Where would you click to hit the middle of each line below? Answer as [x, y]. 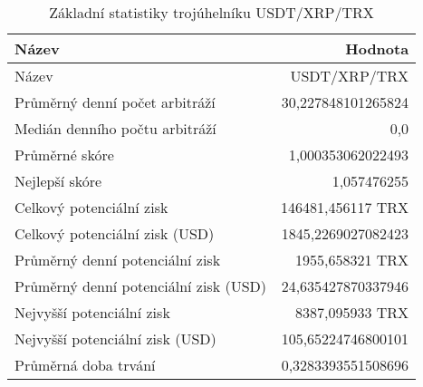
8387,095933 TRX [352, 312]
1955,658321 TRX [352, 260]
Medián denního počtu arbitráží [115, 128]
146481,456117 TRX [345, 207]
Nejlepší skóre [58, 181]
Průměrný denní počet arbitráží [115, 102]
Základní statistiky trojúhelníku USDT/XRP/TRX [211, 12]
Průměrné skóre [64, 155]
